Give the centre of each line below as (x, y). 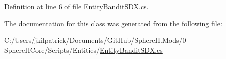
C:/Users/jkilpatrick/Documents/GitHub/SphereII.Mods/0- (96, 40)
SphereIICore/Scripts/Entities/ (52, 50)
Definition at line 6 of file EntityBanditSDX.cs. (76, 6)
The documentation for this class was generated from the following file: (113, 23)
